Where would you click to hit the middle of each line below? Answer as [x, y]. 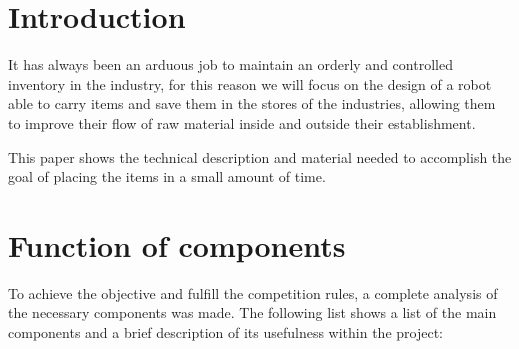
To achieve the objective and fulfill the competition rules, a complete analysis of [253, 292]
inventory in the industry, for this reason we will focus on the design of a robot [250, 83]
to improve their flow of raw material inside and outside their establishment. [242, 122]
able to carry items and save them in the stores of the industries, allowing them [252, 103]
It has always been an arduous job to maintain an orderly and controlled [230, 64]
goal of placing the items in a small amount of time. [167, 176]
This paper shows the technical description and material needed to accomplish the [260, 156]
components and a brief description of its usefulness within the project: [225, 332]
